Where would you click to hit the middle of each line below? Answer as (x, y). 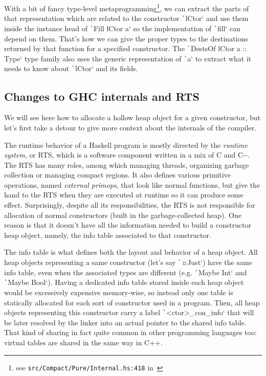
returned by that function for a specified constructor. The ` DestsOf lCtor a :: (126, 48)
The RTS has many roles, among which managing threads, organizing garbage (127, 164)
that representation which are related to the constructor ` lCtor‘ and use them (126, 18)
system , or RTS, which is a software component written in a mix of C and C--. (127, 155)
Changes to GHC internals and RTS (102, 96)
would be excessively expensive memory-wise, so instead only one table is (119, 292)
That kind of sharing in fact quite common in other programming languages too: (130, 332)
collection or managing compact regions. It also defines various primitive (118, 175)
